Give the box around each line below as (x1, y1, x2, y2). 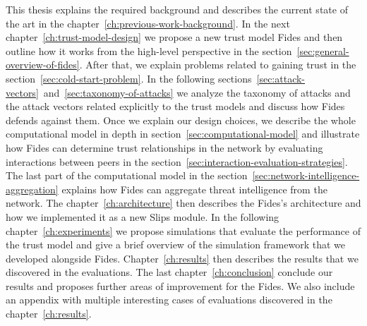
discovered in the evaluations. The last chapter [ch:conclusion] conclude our (6, 265, 333, 279)
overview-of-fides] (6, 57, 80, 72)
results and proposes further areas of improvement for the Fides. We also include (6, 278, 355, 293)
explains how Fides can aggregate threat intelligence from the (61, 181, 327, 196)
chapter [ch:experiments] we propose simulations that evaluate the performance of (6, 223, 361, 238)
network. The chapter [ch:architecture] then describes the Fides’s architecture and (6, 195, 361, 210)
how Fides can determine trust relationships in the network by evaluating (6, 140, 323, 155)
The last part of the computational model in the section (6, 168, 248, 183)
